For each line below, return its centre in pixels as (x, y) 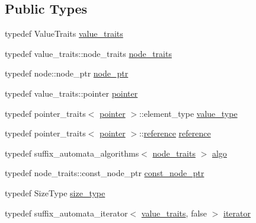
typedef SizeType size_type (55, 192)
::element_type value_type (188, 113)
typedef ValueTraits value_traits (64, 34)
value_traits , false (174, 213)
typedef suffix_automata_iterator (66, 213)
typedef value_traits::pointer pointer (71, 93)
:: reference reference (175, 133)
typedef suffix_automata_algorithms (72, 153)
